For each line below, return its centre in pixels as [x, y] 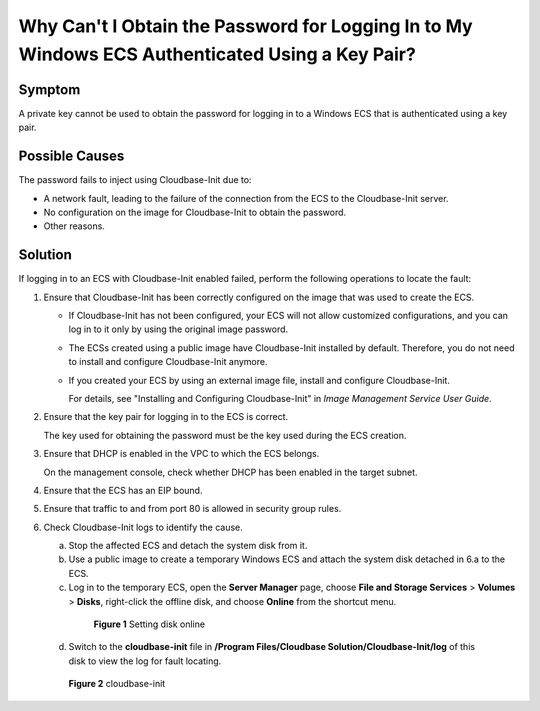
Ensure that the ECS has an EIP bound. [123, 490]
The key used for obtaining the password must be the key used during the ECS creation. [225, 435]
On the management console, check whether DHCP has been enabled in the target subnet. [231, 472]
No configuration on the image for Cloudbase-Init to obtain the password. [195, 212]
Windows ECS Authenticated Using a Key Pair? [217, 54]
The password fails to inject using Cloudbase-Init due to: [135, 180]
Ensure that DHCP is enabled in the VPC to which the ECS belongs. [181, 454]
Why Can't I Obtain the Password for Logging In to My [246, 26]
